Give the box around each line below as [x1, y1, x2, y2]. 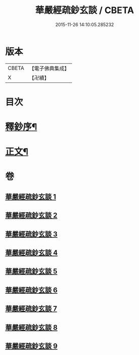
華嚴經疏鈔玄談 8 [5, 323, 58, 332]
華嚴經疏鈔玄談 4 [5, 248, 58, 257]
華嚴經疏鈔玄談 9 [5, 341, 58, 350]
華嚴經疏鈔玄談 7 [5, 305, 57, 313]
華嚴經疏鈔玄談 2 [5, 211, 58, 220]
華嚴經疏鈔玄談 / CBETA [35, 5, 134, 16]
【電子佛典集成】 [29, 65, 69, 72]
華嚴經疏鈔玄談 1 [5, 192, 56, 201]
